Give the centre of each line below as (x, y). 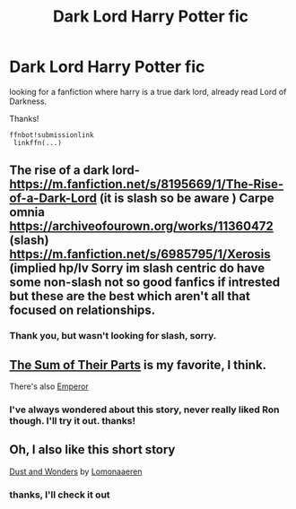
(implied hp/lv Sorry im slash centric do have (137, 268)
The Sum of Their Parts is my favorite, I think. (138, 365)
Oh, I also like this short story (92, 450)
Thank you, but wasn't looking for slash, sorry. (113, 336)
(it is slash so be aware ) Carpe (187, 198)
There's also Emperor (49, 386)
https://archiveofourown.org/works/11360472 (141, 226)
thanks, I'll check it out (60, 495)
